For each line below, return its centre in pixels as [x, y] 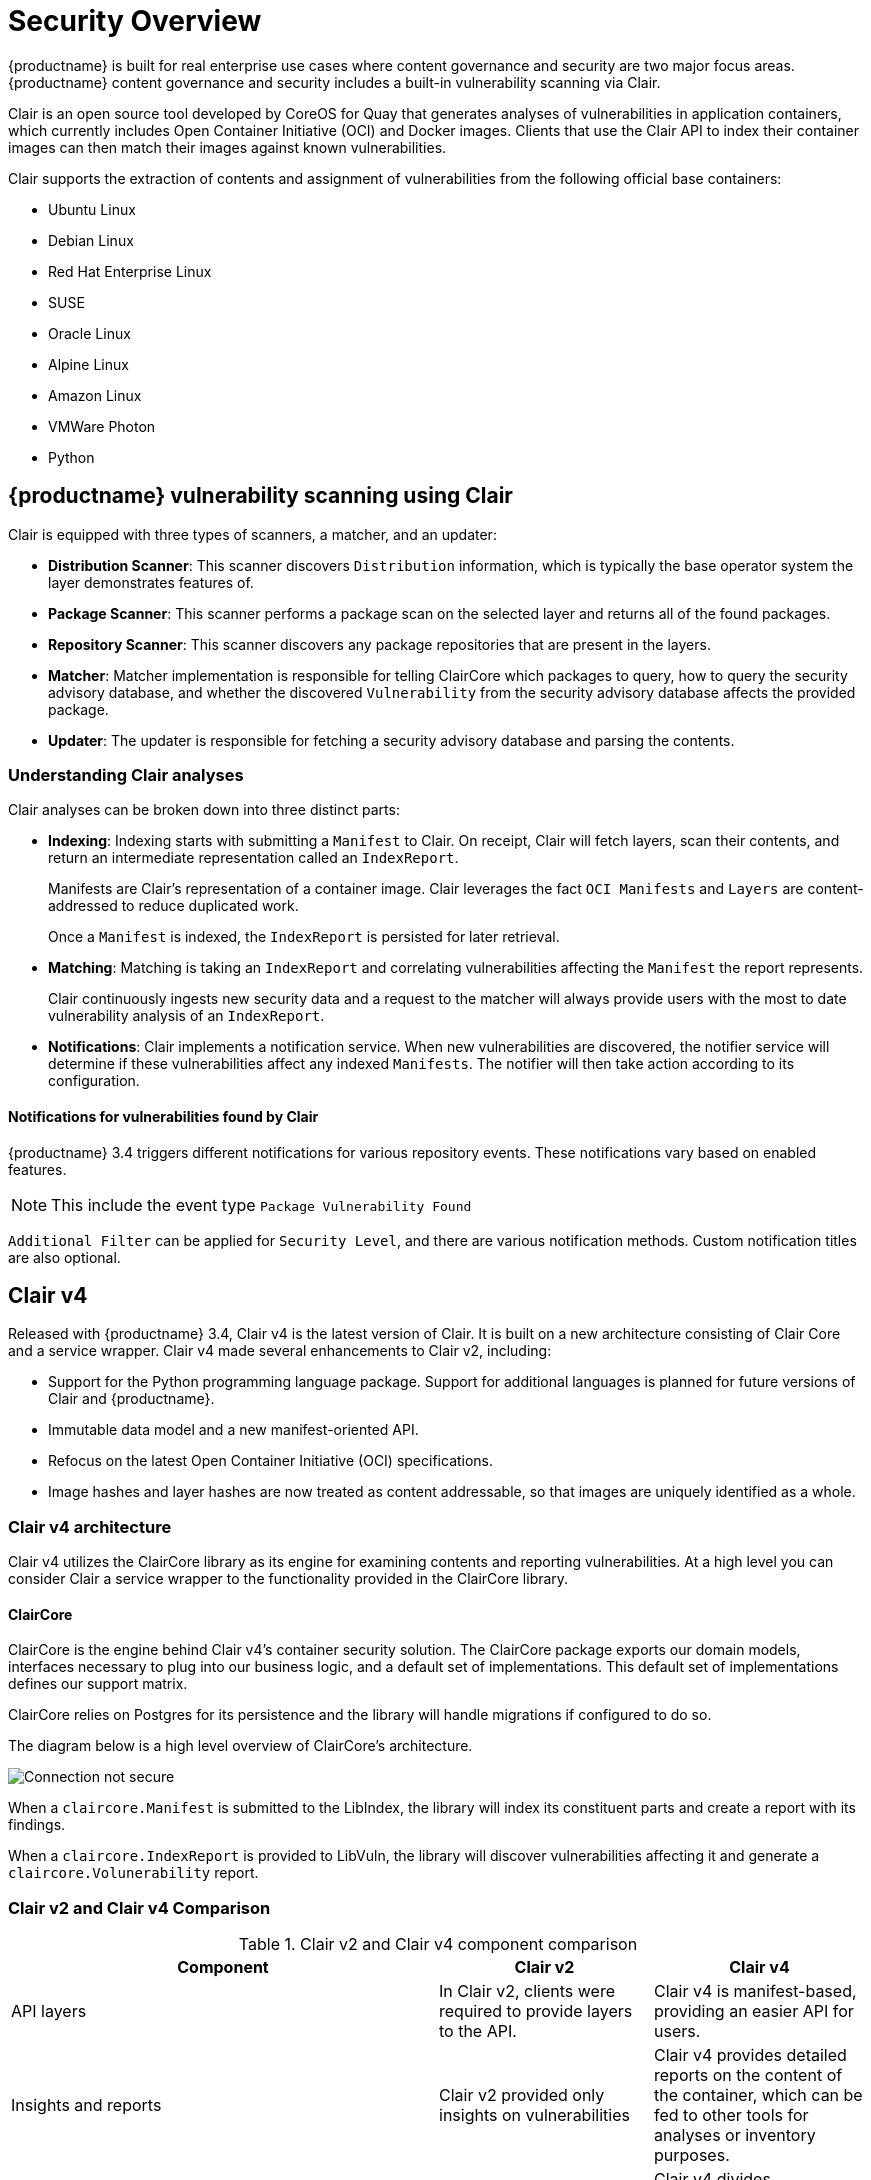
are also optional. [64, 1257]
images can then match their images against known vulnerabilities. [227, 147]
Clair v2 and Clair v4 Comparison [139, 1907]
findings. [37, 1825]
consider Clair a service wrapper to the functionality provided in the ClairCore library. [288, 1579]
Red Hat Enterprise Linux [130, 271]
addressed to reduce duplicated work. [173, 906]
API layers [49, 2011]
